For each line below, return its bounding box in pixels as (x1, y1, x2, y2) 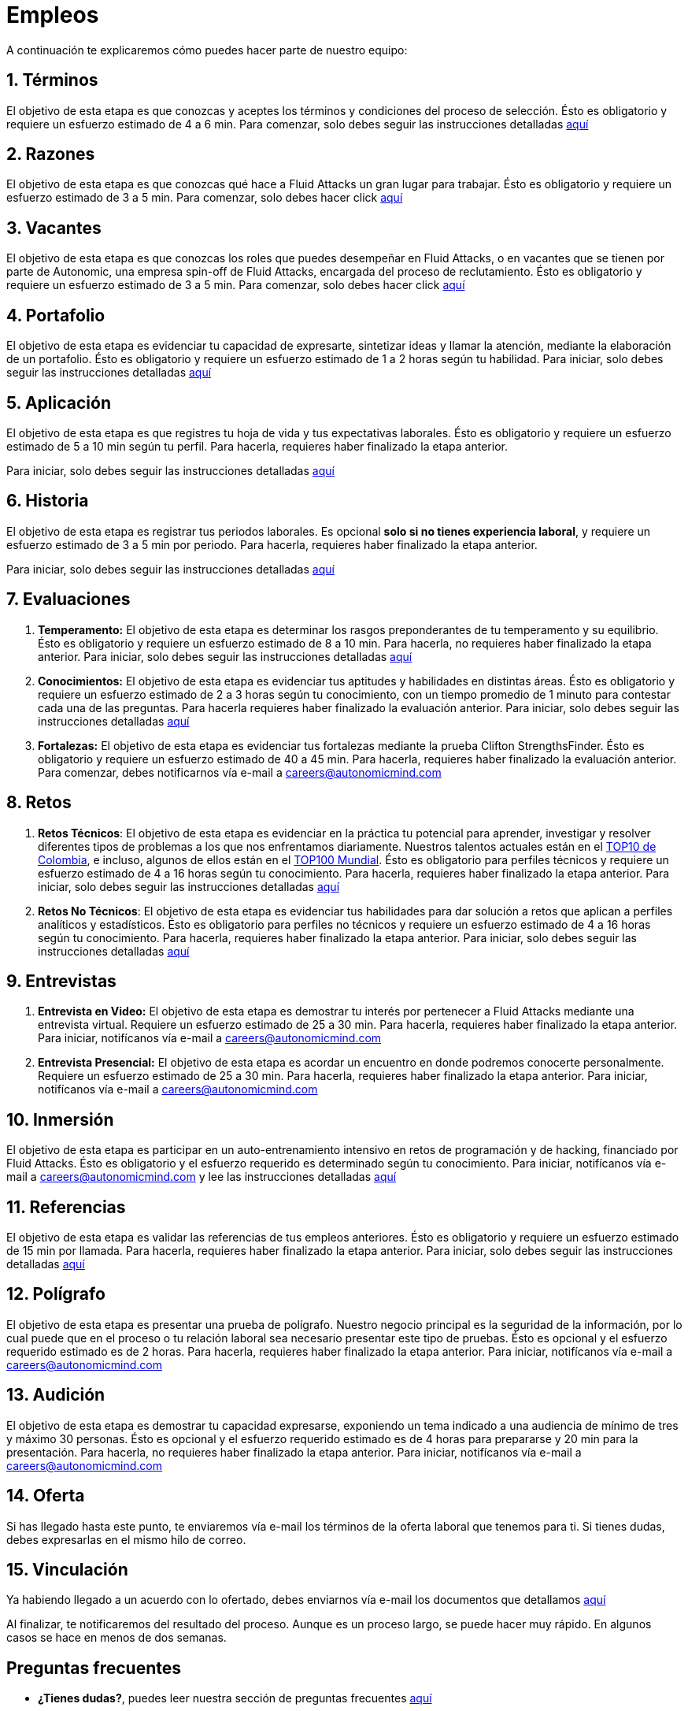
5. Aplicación (6, 392, 111, 413)
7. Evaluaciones (6, 589, 131, 610)
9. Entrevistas (6, 971, 117, 991)
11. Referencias (6, 1197, 126, 1217)
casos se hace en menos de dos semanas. (6, 1631, 227, 1645)
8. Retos (6, 792, 72, 813)
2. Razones (6, 144, 95, 165)
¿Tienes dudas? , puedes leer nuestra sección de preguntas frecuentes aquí (38, 1691, 432, 1705)
